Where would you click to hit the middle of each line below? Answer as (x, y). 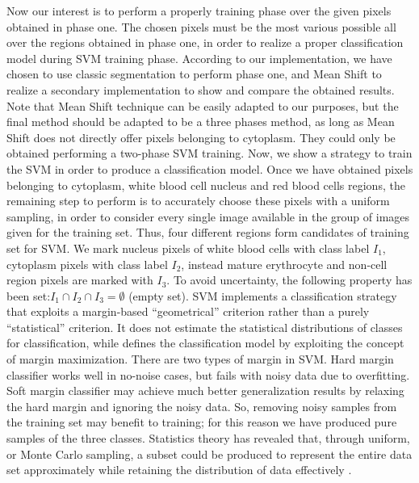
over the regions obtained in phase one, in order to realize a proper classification (205, 42)
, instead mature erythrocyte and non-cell (284, 264)
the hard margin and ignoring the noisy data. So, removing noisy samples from (202, 406)
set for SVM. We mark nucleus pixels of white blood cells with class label (188, 248)
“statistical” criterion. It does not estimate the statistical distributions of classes (205, 327)
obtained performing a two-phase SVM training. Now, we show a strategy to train (209, 153)
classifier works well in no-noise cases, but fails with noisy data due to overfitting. (208, 374)
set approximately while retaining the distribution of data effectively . (179, 470)
